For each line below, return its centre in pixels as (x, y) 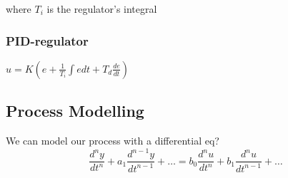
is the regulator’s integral (102, 9)
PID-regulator (47, 40)
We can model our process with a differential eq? (113, 141)
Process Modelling (75, 111)
